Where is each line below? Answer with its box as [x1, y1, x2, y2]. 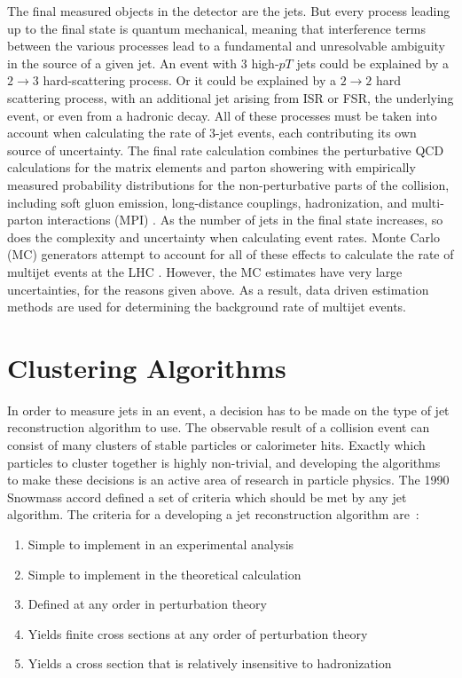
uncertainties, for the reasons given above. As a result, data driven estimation [7, 280, 429, 298]
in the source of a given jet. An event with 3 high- [7, 53, 279, 72]
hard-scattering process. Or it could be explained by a [43, 71, 336, 90]
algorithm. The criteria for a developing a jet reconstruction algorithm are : [7, 505, 419, 524]
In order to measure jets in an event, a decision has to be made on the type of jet [7, 400, 450, 419]
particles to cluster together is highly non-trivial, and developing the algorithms [7, 453, 441, 471]
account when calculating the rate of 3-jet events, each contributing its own [7, 123, 417, 142]
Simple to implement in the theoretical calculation [27, 564, 301, 583]
